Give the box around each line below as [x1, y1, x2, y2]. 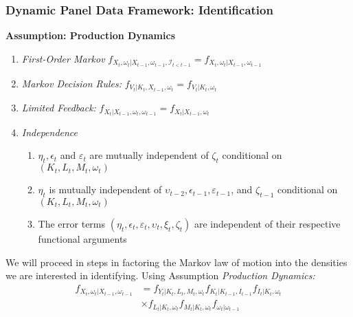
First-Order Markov [21, 51, 105, 65]
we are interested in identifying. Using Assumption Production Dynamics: [5, 268, 315, 283]
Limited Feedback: [21, 100, 96, 115]
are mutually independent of [89, 148, 209, 162]
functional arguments [38, 232, 127, 245]
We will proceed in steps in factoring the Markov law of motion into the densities [5, 254, 348, 269]
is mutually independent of [49, 182, 162, 197]
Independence [21, 124, 78, 139]
